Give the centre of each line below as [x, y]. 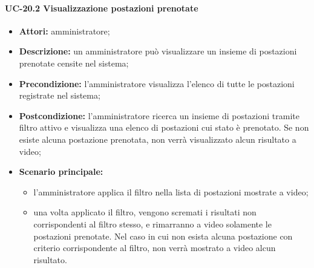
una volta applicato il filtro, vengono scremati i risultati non [145, 212]
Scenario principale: [61, 172]
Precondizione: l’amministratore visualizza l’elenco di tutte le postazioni [157, 83]
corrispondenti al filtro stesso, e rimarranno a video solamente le [152, 224]
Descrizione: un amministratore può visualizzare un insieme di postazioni [158, 51]
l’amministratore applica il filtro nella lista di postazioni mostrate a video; [171, 191]
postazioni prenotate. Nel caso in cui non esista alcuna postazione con [163, 236]
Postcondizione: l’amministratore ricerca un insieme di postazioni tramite [159, 115]
